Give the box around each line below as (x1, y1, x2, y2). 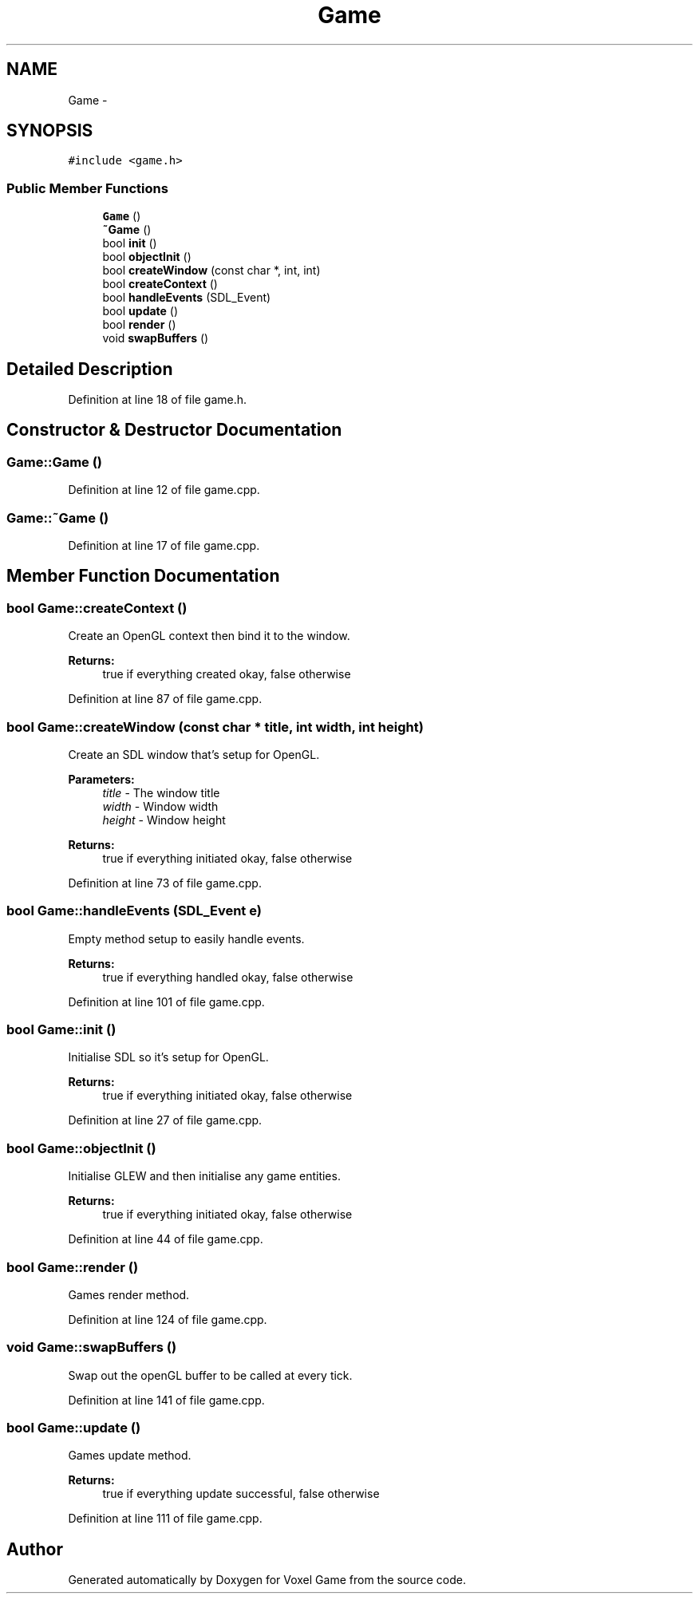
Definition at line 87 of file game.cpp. (68, 692, 263, 706)
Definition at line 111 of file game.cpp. (68, 1511, 263, 1526)
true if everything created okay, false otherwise (102, 667, 351, 681)
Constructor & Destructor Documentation (6, 420, 342, 440)
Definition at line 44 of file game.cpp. (68, 1232, 263, 1246)
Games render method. (68, 1287, 190, 1302)
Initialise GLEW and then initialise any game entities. (68, 1169, 341, 1183)
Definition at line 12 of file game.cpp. (68, 483, 260, 497)
